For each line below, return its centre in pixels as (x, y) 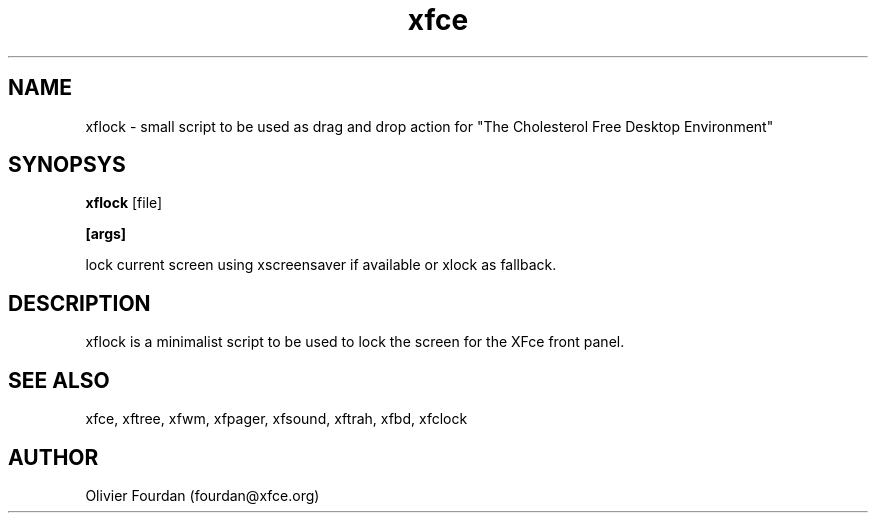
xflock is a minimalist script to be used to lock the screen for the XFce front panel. (355, 342)
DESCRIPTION (79, 303)
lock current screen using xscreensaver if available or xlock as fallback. (321, 265)
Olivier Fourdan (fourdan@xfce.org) (202, 495)
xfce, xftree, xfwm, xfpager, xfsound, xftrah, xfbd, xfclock (276, 419)
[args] (106, 234)
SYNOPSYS (67, 165)
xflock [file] (124, 203)
